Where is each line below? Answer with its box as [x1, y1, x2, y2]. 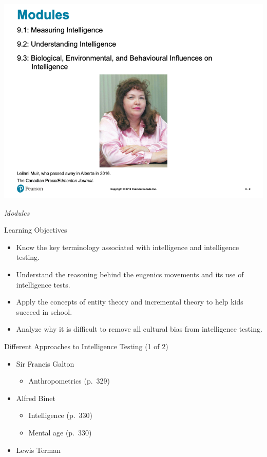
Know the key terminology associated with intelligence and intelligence [16, 241, 239, 252]
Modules [4, 207, 30, 218]
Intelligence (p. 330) [28, 410, 93, 421]
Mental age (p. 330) [28, 427, 92, 437]
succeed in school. [16, 306, 72, 317]
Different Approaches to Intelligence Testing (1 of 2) [4, 340, 168, 351]
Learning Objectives [4, 224, 67, 235]
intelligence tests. [16, 279, 70, 290]
